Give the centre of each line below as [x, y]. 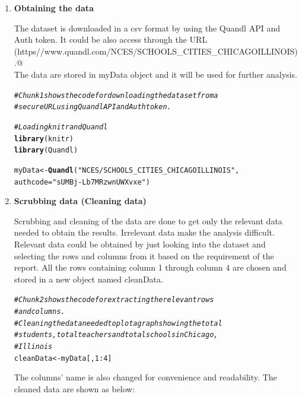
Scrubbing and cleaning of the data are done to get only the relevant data [148, 220]
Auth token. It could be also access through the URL [111, 39]
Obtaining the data [54, 8]
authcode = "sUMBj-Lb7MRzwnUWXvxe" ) [82, 182]
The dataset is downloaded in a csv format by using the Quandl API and [147, 28]
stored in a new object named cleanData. [88, 279]
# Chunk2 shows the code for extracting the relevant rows [114, 300]
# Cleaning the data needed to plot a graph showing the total [118, 323]
